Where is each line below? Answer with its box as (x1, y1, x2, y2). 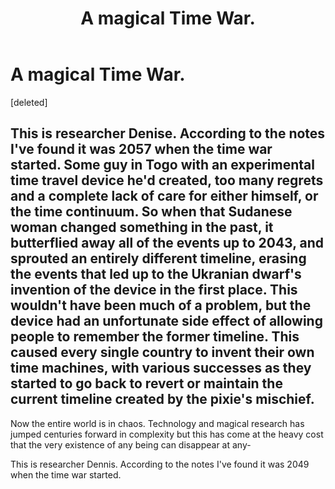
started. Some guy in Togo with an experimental (10, 157, 315, 174)
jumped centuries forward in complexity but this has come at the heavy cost (10, 428, 324, 440)
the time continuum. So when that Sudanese (10, 203, 293, 221)
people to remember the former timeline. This (10, 328, 300, 346)
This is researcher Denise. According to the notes (10, 125, 326, 142)
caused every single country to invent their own (10, 344, 315, 361)
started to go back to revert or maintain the (10, 375, 283, 392)
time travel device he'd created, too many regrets (10, 172, 324, 189)
